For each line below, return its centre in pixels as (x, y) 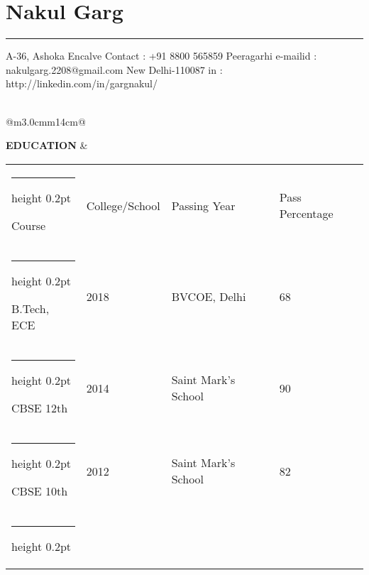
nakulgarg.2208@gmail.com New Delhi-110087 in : (114, 69)
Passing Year (203, 205)
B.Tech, (31, 308)
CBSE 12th (40, 407)
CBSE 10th (40, 491)
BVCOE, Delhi (209, 297)
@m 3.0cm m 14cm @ (46, 121)
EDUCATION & (47, 145)
